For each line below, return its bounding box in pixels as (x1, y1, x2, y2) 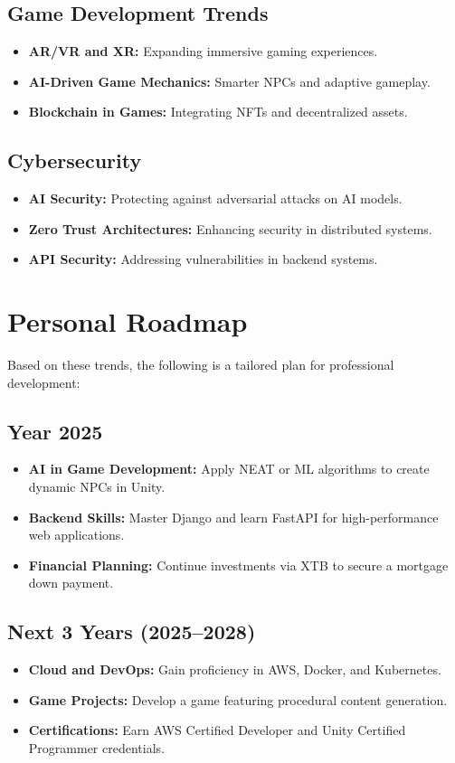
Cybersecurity (7, 146, 142, 174)
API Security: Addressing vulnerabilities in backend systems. (28, 250, 378, 268)
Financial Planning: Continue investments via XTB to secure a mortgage (28, 555, 449, 574)
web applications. (28, 525, 125, 544)
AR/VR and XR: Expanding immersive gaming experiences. (28, 42, 378, 61)
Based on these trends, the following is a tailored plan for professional (7, 355, 394, 374)
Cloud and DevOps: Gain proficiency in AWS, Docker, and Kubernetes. (28, 660, 441, 679)
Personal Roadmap (7, 303, 248, 340)
